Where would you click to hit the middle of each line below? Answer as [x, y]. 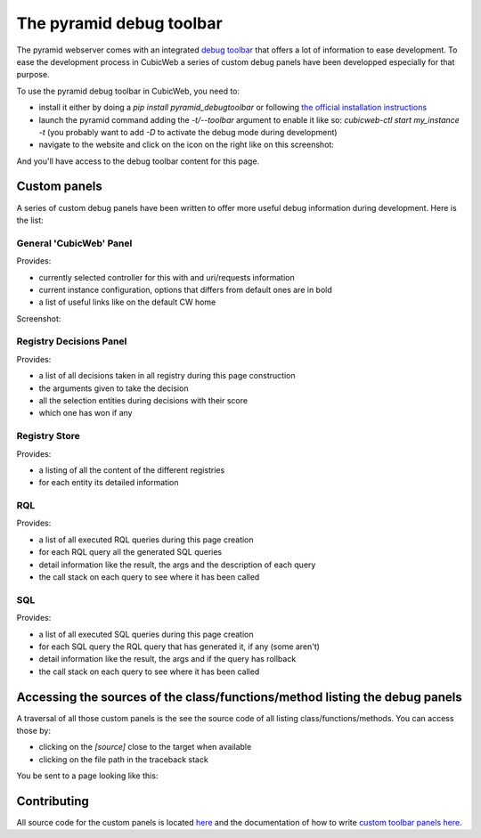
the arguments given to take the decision [114, 388]
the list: [30, 220]
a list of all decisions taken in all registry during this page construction [167, 376]
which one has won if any [86, 413]
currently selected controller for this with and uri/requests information [167, 277]
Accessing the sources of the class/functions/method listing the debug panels [239, 697]
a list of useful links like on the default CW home [127, 302]
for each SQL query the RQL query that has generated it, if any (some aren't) [179, 647]
